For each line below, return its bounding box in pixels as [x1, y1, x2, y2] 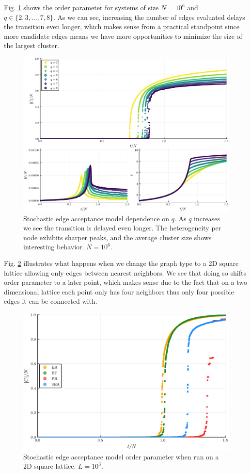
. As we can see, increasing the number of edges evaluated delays [53, 12, 245, 22]
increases [194, 213, 220, 223]
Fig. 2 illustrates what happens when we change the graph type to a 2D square [4, 258, 239, 268]
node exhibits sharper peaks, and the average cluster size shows [23, 232, 212, 242]
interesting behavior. [23, 242, 84, 252]
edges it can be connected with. [4, 296, 97, 306]
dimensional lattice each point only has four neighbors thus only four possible [4, 286, 234, 296]
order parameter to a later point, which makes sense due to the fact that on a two [4, 277, 248, 287]
